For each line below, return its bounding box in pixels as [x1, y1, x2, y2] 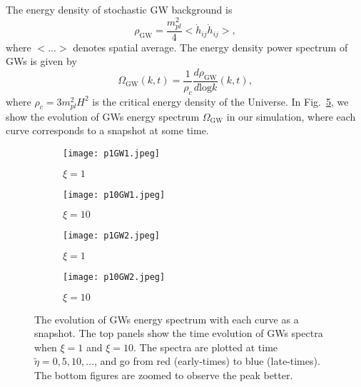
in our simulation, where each [226, 109, 356, 124]
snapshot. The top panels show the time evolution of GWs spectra [34, 326, 323, 341]
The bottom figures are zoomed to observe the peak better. [34, 368, 293, 383]
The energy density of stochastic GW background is [6, 2, 233, 16]
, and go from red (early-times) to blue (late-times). [94, 353, 320, 368]
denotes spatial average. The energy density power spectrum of [73, 39, 348, 54]
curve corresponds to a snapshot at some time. [6, 123, 209, 138]
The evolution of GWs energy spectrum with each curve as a [34, 311, 299, 326]
